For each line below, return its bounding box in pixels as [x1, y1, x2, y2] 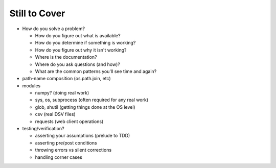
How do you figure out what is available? [35, 32, 121, 38]
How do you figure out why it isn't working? [35, 46, 127, 53]
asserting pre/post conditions [35, 139, 97, 146]
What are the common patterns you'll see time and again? [35, 68, 157, 74]
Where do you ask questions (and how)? [35, 61, 120, 67]
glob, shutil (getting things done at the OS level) [35, 104, 135, 110]
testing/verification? [22, 126, 64, 132]
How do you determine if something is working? [35, 40, 136, 46]
